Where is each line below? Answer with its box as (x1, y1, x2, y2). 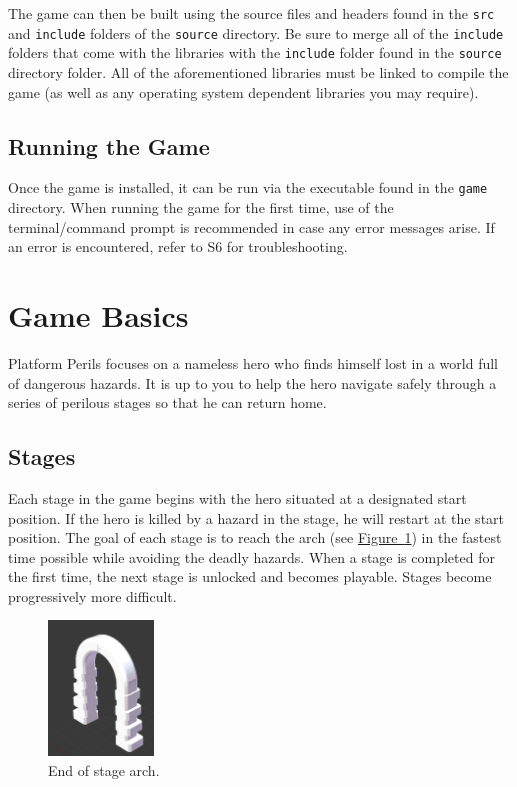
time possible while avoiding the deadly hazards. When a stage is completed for (8, 546, 495, 567)
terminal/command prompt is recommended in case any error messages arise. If (8, 216, 495, 237)
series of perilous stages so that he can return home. (8, 392, 327, 413)
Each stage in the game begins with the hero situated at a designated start (8, 487, 467, 508)
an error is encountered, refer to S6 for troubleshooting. (8, 236, 348, 257)
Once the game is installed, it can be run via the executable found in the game (8, 177, 488, 198)
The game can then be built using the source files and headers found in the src (8, 3, 495, 23)
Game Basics (8, 294, 189, 335)
